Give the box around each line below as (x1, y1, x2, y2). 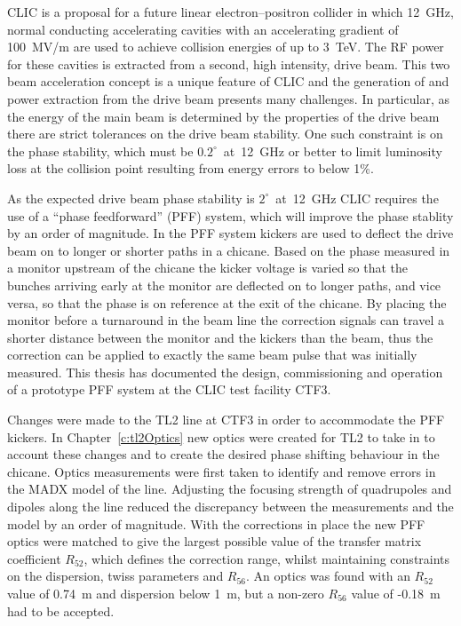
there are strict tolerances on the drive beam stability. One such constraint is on (7, 124, 443, 143)
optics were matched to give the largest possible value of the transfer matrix (7, 532, 422, 551)
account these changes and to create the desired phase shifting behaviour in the (7, 445, 440, 464)
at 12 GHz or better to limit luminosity (223, 141, 442, 160)
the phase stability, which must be (7, 141, 194, 160)
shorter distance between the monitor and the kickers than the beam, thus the (7, 328, 433, 346)
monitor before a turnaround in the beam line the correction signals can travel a (7, 311, 444, 329)
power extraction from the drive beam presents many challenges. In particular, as (7, 89, 449, 107)
